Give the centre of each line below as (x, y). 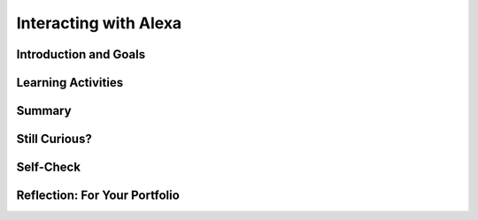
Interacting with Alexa (99, 23)
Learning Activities (70, 83)
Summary (44, 111)
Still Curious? (54, 139)
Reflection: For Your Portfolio (98, 196)
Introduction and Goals (81, 54)
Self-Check (49, 167)
